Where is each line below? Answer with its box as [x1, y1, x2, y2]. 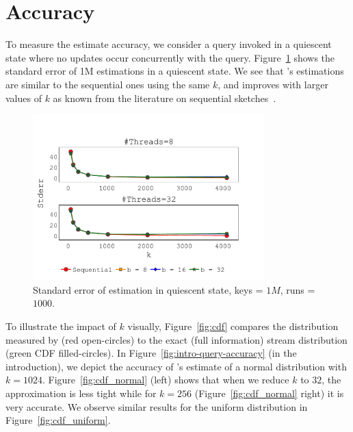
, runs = [280, 282, 315, 296]
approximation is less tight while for [5, 385, 157, 400]
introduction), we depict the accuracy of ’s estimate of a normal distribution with [5, 359, 347, 373]
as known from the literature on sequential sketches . [53, 90, 276, 105]
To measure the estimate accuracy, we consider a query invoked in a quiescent [5, 37, 332, 51]
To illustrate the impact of [5, 319, 116, 333]
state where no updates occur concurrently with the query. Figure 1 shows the [5, 50, 335, 64]
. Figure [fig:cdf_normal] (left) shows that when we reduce [42, 372, 289, 387]
